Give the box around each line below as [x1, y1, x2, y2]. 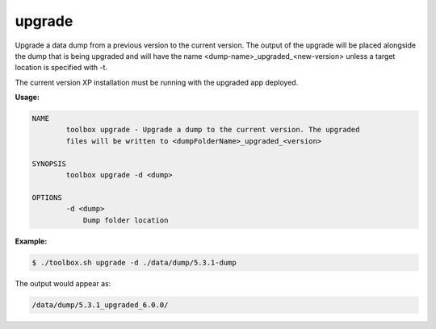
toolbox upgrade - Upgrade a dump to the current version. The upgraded [65, 125, 360, 135]
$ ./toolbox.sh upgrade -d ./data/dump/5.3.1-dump [31, 258, 237, 267]
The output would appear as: [15, 278, 111, 288]
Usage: [15, 93, 40, 102]
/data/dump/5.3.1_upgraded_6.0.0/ [31, 300, 169, 310]
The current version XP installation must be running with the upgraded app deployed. [15, 77, 299, 87]
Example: [15, 236, 48, 246]
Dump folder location [82, 215, 169, 225]
